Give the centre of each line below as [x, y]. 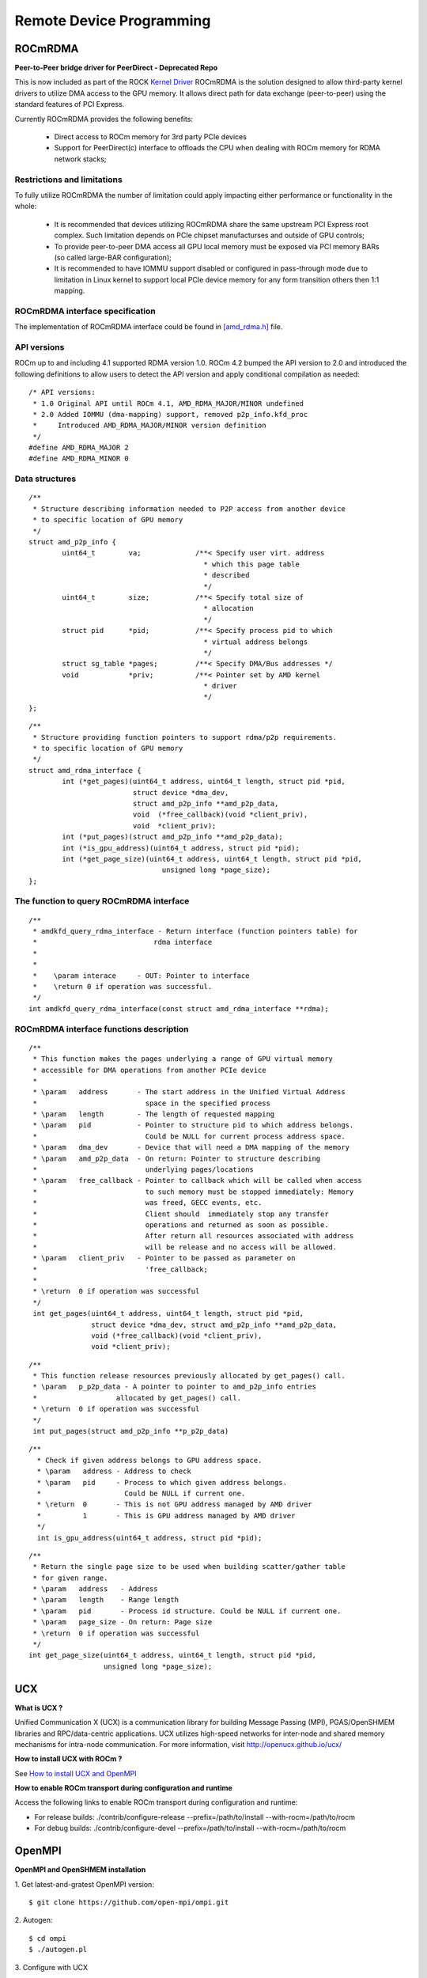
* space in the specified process [151, 1103]
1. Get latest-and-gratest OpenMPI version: [84, 1884]
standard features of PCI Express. [70, 104]
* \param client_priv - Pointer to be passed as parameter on [164, 1258]
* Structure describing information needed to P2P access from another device [189, 509]
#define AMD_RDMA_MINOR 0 [79, 459]
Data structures [45, 479]
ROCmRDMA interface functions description [102, 1029]
